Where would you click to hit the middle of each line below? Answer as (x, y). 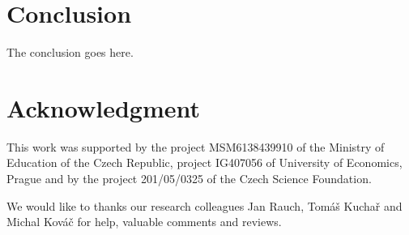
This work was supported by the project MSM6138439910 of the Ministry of (196, 146)
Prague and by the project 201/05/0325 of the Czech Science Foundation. (189, 179)
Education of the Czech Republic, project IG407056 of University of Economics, (204, 162)
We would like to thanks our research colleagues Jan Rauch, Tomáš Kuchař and (204, 205)
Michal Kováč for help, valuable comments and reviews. (144, 222)
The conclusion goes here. (70, 52)
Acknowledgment (103, 107)
